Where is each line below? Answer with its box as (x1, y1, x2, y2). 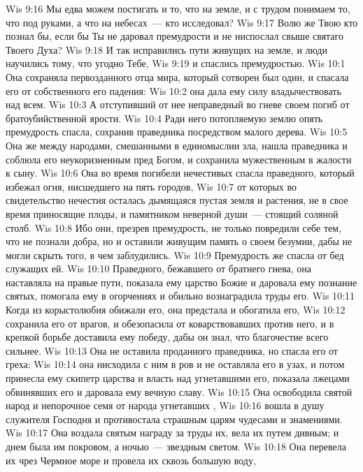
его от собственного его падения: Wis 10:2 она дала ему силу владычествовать (6, 83, 341, 98)
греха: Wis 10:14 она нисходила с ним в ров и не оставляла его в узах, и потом (6, 357, 345, 371)
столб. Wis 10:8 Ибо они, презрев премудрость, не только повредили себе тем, (6, 220, 342, 235)
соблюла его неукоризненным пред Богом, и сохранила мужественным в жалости (6, 152, 352, 166)
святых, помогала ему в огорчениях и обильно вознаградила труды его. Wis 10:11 (6, 288, 355, 303)
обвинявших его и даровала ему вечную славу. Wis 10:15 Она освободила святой (6, 384, 353, 399)
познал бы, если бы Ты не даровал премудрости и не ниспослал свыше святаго (6, 29, 343, 43)
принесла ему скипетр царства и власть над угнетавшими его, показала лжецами (6, 371, 350, 385)
